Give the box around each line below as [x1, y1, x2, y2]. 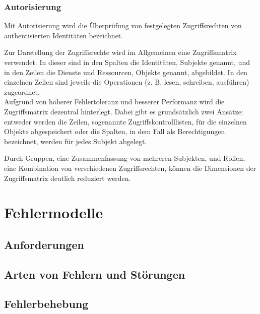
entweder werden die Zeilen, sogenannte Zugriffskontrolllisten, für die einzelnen [4, 116, 247, 127]
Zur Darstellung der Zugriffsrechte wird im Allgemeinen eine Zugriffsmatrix [4, 47, 237, 57]
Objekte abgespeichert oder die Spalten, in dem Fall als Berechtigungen [4, 126, 225, 137]
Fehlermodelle [4, 202, 103, 223]
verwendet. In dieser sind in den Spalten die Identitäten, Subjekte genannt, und [4, 57, 250, 67]
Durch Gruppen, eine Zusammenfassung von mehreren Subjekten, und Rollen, [4, 153, 245, 163]
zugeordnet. [4, 86, 40, 97]
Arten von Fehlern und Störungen [4, 266, 185, 282]
